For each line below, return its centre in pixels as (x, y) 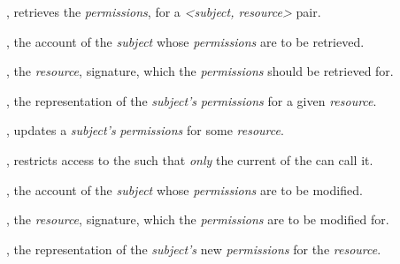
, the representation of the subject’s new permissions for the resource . (194, 249)
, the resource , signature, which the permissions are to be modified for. (198, 219)
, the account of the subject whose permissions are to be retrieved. (185, 41)
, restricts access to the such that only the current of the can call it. (190, 159)
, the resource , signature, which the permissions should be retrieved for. (200, 71)
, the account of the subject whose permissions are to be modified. (185, 189)
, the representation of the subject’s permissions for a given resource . (192, 100)
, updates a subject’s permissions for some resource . (145, 130)
